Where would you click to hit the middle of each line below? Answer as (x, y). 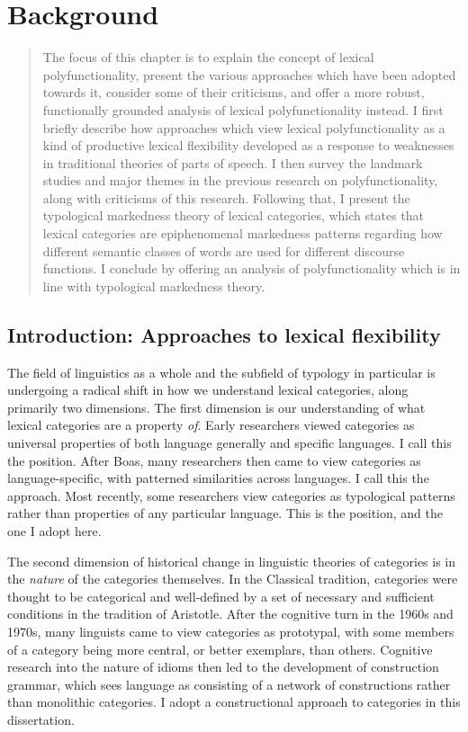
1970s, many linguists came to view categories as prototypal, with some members (231, 631)
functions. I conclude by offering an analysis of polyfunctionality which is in (252, 268)
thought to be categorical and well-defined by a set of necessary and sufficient (221, 596)
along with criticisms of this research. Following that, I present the (226, 197)
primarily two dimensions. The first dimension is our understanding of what (216, 407)
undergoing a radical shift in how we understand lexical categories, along (208, 390)
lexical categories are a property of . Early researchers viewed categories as (211, 425)
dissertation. (41, 719)
